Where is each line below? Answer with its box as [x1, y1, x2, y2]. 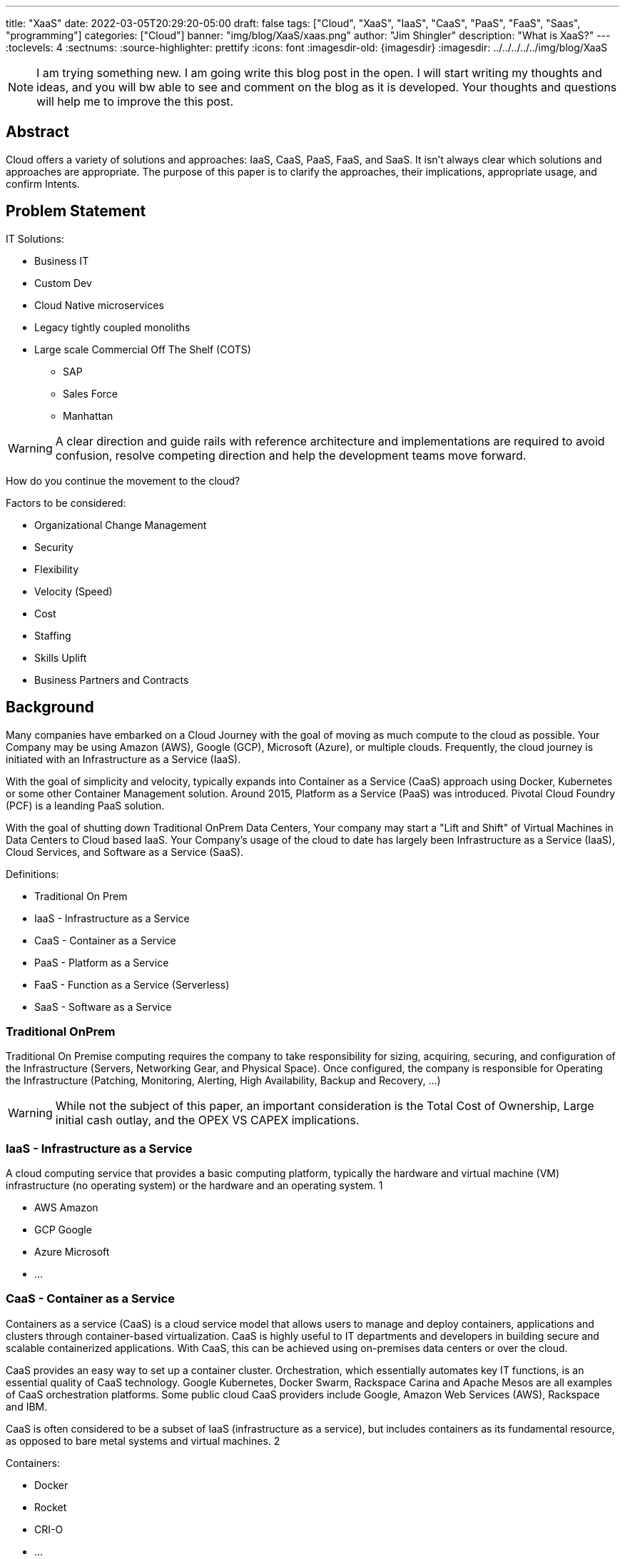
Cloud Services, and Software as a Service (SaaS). [6, 845, 244, 858]
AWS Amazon [34, 1201, 98, 1214]
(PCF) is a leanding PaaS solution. [6, 799, 165, 812]
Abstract [6, 123, 69, 141]
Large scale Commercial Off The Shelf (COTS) [34, 343, 251, 355]
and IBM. [6, 1400, 48, 1413]
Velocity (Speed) [34, 585, 113, 597]
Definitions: [6, 867, 59, 880]
